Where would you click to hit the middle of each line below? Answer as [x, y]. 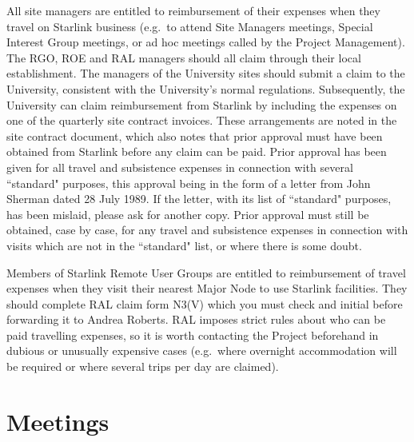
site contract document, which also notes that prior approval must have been [195, 135]
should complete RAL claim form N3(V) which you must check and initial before [205, 303]
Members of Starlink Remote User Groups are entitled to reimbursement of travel [206, 272]
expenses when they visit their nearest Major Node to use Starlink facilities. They [207, 288]
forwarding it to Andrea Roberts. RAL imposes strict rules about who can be [196, 319]
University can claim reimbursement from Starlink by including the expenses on [202, 104]
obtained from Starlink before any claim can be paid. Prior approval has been [197, 151]
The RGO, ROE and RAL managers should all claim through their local [184, 57]
